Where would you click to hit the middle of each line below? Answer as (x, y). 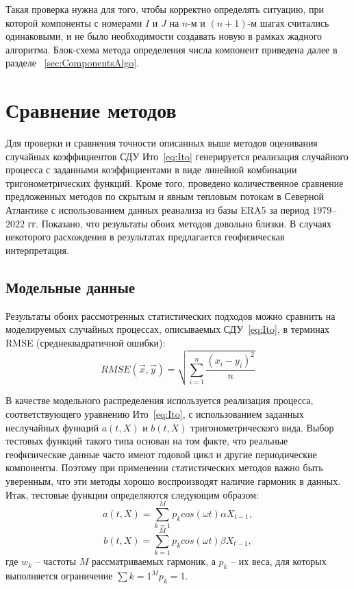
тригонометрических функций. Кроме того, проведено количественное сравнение (175, 183)
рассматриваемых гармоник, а (153, 561)
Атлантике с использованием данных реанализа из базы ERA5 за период (157, 210)
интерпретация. (37, 250)
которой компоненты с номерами (74, 22)
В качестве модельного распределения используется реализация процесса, (160, 400)
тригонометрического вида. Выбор (262, 427)
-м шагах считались (288, 22)
